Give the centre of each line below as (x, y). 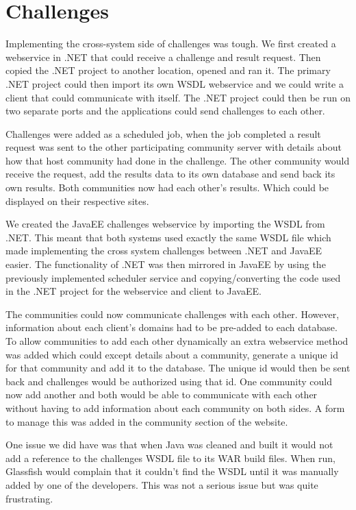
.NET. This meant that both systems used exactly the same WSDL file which (168, 237)
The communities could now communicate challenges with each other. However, (173, 314)
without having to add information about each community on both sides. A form (175, 408)
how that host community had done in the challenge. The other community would (178, 160)
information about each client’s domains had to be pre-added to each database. (171, 327)
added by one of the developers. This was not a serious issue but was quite (162, 484)
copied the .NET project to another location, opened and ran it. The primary (168, 70)
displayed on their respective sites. (77, 201)
